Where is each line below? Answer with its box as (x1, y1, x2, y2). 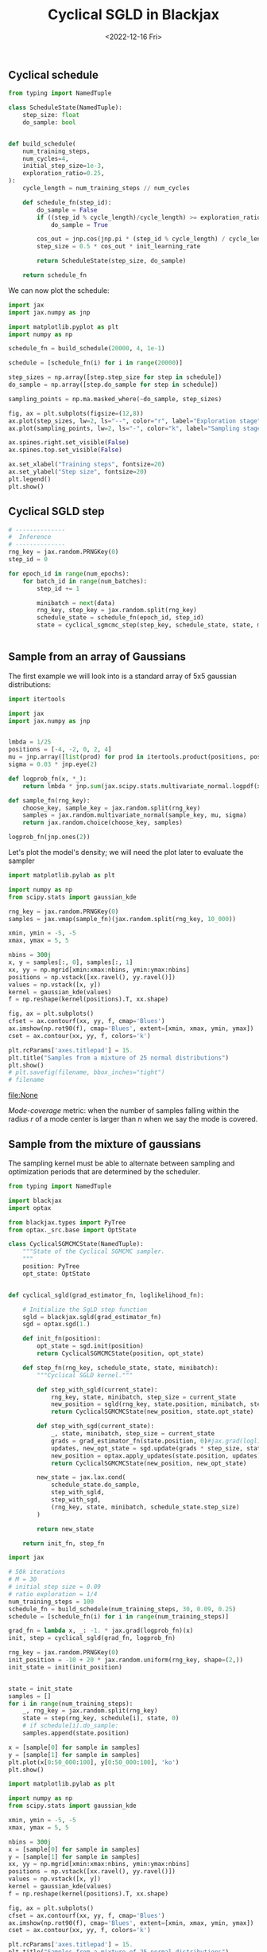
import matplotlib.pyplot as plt (8, 322, 119, 331)
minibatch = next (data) (37, 599, 115, 607)
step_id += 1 (37, 584, 80, 592)
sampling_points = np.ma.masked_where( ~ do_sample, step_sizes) (8, 395, 222, 403)
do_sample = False (37, 205, 98, 214)
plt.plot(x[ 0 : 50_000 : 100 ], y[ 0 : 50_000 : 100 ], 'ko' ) (8, 1758, 180, 1767)
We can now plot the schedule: (8, 285, 110, 295)
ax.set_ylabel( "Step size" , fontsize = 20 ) (8, 468, 148, 476)
